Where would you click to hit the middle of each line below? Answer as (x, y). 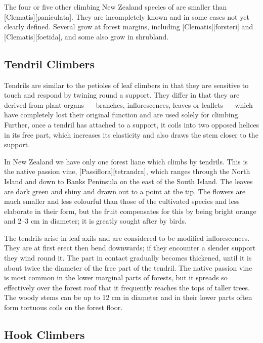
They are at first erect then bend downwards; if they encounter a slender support (130, 248)
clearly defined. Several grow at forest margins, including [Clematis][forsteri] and (129, 27)
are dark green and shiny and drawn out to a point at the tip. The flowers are (125, 191)
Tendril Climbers (50, 63)
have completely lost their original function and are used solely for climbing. (122, 115)
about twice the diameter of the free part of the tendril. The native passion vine (128, 267)
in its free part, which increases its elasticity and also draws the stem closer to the (131, 134)
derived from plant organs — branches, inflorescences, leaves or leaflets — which (128, 104)
